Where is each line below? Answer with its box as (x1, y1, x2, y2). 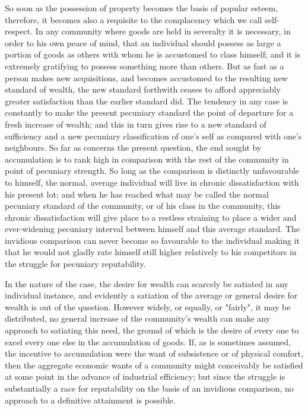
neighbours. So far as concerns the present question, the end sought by (5, 141, 262, 154)
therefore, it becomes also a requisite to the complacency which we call (5, 13, 262, 26)
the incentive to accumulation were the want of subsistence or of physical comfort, (5, 347, 303, 360)
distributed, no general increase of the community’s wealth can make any (5, 312, 271, 325)
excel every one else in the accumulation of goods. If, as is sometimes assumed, (5, 335, 291, 348)
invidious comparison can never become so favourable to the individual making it (5, 234, 300, 246)
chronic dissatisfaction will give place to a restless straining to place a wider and (5, 211, 297, 223)
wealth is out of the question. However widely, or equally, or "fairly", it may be (5, 300, 291, 313)
